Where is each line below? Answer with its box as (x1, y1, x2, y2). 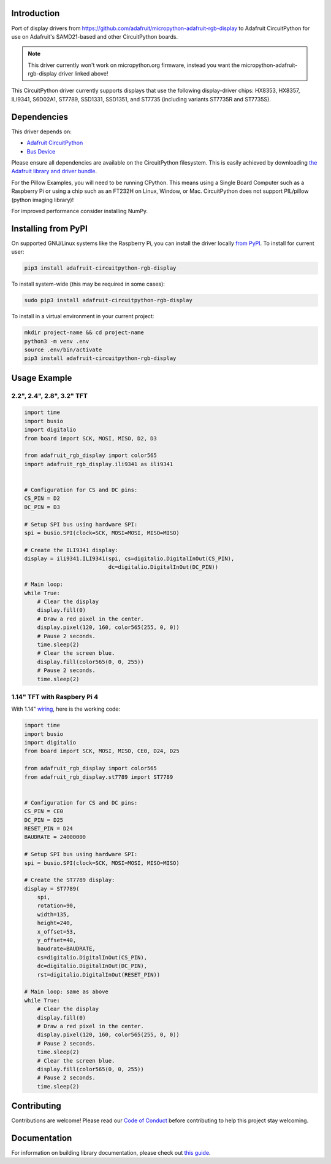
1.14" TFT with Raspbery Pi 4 (11, 692, 99, 701)
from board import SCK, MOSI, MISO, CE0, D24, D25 (24, 748, 180, 755)
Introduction (11, 8, 60, 18)
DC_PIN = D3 (24, 504, 61, 510)
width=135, (37, 911, 70, 918)
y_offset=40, (37, 937, 77, 944)
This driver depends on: (11, 128, 72, 135)
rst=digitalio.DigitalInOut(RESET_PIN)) (37, 971, 161, 978)
